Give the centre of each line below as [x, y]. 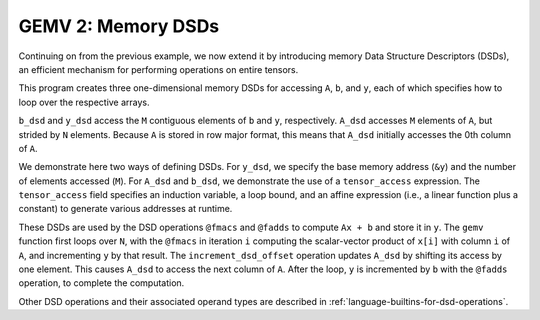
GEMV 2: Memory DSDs [119, 26]
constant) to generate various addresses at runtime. [125, 209]
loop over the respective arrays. [84, 102]
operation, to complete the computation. [101, 283]
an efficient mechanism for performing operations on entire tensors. [158, 69]
